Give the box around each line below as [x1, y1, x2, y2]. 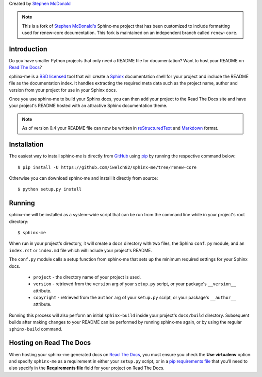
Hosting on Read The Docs [9, 339, 91, 347]
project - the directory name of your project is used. [33, 274, 141, 280]
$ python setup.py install [17, 187, 82, 192]
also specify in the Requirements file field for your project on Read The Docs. [9, 365, 164, 371]
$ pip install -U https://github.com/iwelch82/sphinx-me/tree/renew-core [17, 164, 197, 170]
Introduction [9, 45, 48, 53]
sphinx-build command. [9, 326, 63, 332]
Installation [9, 140, 44, 149]
